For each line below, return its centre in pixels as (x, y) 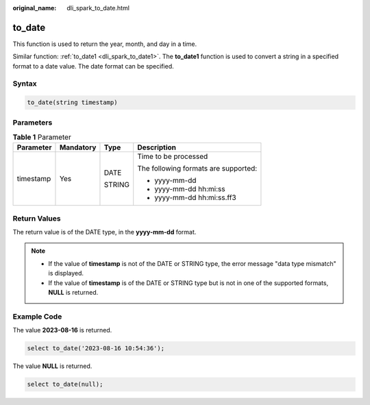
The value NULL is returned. (52, 366)
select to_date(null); (65, 384)
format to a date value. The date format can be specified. (93, 66)
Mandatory (78, 147)
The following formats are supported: (197, 169)
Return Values (37, 218)
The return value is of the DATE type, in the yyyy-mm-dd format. (104, 232)
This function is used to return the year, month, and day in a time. (105, 44)
